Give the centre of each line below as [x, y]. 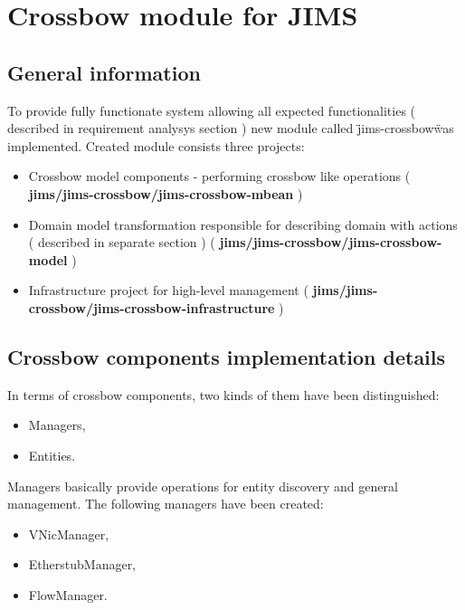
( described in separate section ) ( [122, 242]
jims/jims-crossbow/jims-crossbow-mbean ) [166, 193]
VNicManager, [69, 534]
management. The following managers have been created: [166, 504]
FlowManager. [68, 594]
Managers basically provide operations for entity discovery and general [203, 486]
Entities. [52, 455]
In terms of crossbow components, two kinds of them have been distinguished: [223, 394]
